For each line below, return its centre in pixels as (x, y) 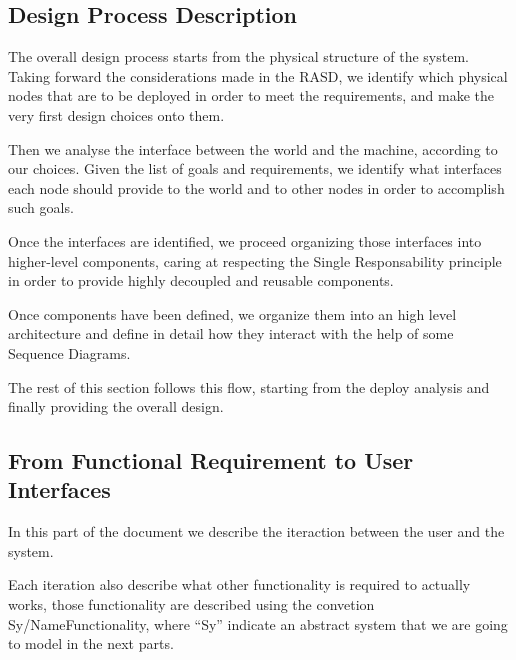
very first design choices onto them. (116, 114)
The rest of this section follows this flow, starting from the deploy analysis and (249, 386)
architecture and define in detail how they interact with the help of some (231, 333)
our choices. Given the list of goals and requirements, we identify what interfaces (255, 168)
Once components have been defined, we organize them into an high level (232, 313)
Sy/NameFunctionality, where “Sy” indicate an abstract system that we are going (258, 623)
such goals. (41, 207)
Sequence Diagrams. (69, 352)
